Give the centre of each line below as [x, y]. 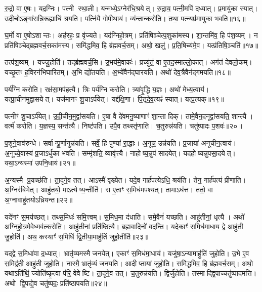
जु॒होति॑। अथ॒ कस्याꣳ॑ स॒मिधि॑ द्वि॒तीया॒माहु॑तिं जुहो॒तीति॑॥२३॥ [77, 236]
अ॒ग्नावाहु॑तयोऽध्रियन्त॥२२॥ [39, 199]
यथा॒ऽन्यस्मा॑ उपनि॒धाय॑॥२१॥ [40, 163]
